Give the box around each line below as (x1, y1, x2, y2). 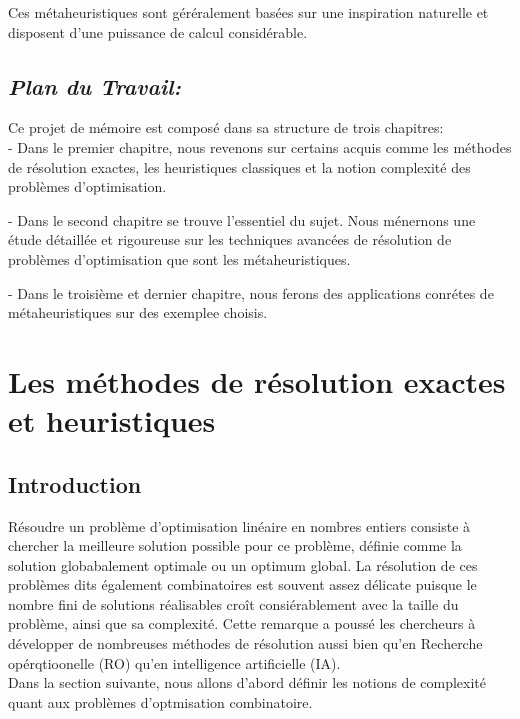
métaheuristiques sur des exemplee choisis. (8, 302, 268, 323)
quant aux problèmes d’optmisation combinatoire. (8, 691, 313, 712)
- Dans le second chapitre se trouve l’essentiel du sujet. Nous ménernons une (8, 209, 476, 230)
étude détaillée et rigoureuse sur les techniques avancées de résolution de (8, 229, 452, 250)
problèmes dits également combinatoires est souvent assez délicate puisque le (8, 574, 477, 595)
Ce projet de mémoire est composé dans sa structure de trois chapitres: (8, 117, 444, 138)
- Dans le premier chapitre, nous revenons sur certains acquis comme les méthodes (8, 136, 512, 157)
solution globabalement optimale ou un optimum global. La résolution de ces (8, 554, 478, 575)
